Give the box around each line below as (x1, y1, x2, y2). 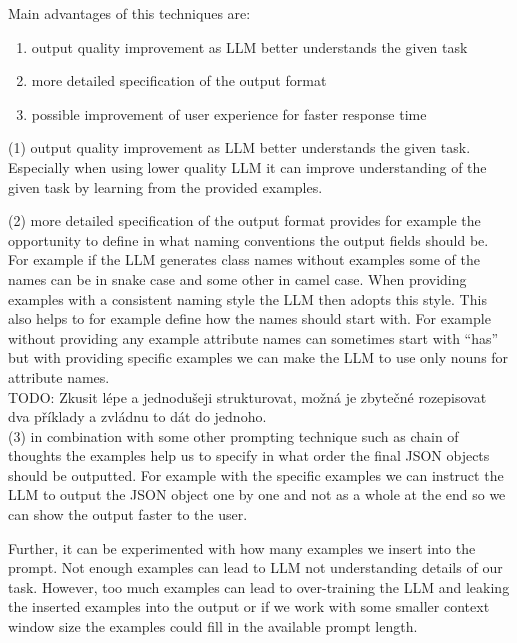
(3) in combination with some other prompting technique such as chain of (8, 425, 459, 446)
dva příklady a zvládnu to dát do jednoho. (8, 406, 267, 427)
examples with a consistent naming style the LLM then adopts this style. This (8, 288, 487, 309)
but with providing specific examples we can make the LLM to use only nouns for (8, 347, 509, 368)
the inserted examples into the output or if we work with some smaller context (8, 596, 490, 617)
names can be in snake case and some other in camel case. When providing (8, 268, 467, 289)
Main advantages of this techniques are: (8, 3, 251, 23)
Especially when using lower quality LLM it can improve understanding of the (8, 156, 487, 177)
